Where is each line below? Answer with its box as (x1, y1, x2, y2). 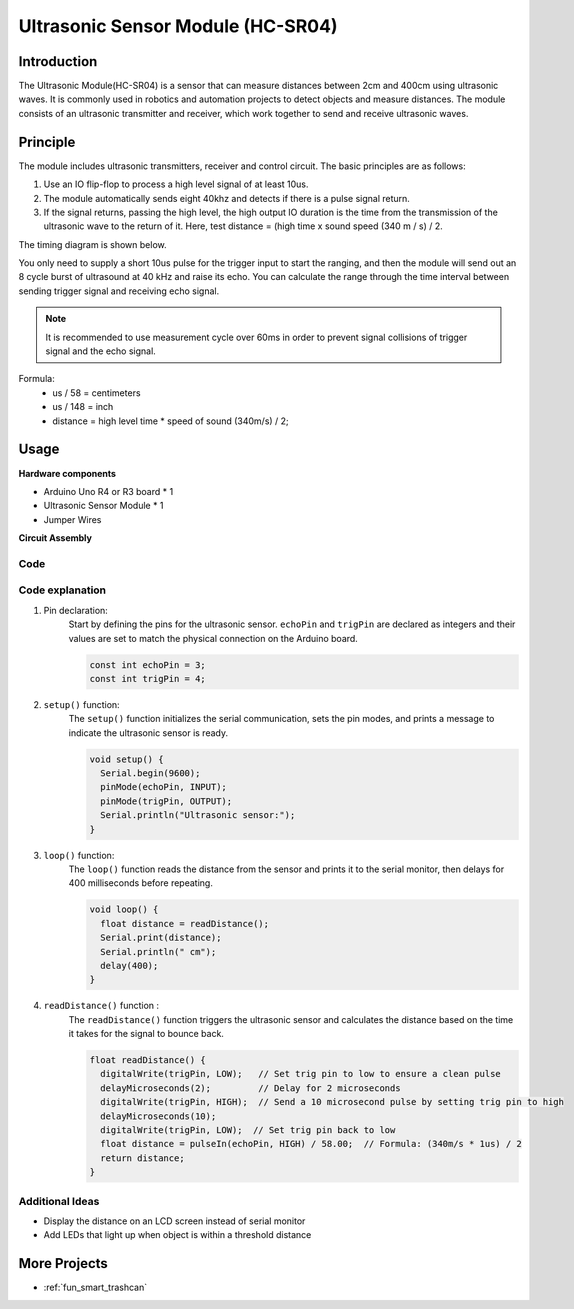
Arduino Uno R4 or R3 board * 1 (43, 485, 174, 497)
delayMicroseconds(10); (100, 1110, 217, 1122)
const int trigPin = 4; (89, 673, 207, 684)
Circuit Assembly (18, 532, 92, 544)
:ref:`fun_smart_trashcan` (43, 1281, 148, 1294)
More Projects (18, 1255, 109, 1272)
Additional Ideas (18, 1194, 100, 1208)
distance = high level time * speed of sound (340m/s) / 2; (52, 415, 289, 427)
